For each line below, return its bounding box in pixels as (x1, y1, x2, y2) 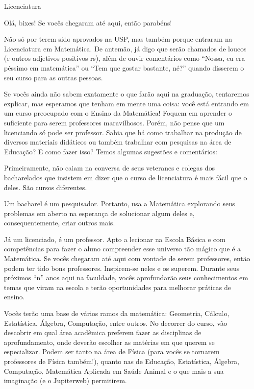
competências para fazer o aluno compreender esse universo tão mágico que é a (4, 243, 241, 254)
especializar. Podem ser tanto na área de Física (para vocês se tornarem (4, 346, 220, 357)
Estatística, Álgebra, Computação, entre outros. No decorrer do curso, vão (4, 317, 227, 328)
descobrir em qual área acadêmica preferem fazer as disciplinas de (4, 327, 202, 338)
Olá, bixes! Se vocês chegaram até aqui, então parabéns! (4, 17, 172, 27)
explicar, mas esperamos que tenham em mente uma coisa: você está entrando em (4, 98, 249, 108)
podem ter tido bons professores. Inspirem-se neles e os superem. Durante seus (4, 263, 240, 273)
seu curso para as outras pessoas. (4, 72, 103, 82)
